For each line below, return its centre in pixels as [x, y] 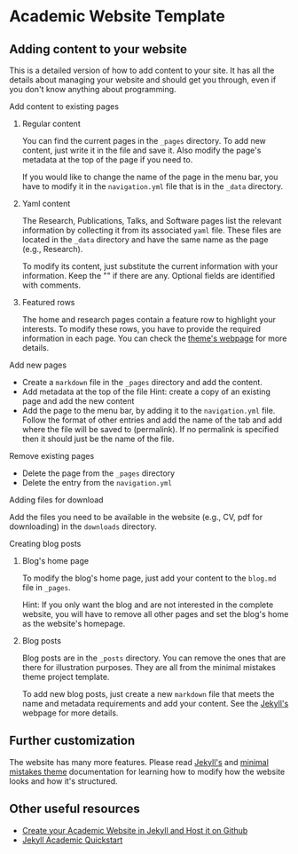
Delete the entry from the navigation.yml [97, 482]
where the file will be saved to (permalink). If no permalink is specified [150, 429]
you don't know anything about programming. [93, 89]
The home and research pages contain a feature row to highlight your [149, 320]
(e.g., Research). [52, 249]
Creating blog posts [45, 544]
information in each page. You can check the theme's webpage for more [154, 338]
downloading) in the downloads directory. [83, 526]
